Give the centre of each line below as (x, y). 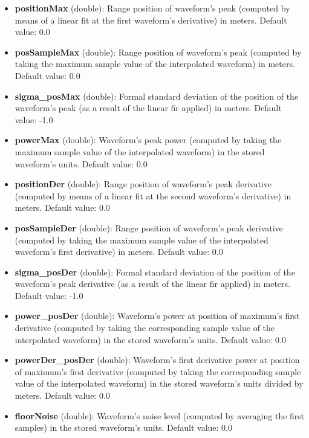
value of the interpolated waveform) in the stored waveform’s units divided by (159, 383)
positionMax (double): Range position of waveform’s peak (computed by (152, 8)
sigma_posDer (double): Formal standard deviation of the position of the (155, 272)
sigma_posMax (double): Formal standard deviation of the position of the (157, 96)
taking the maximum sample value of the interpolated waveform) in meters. (155, 64)
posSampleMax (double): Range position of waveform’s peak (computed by (158, 52)
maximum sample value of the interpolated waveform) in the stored (140, 151)
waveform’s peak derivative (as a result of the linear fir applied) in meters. (152, 284)
